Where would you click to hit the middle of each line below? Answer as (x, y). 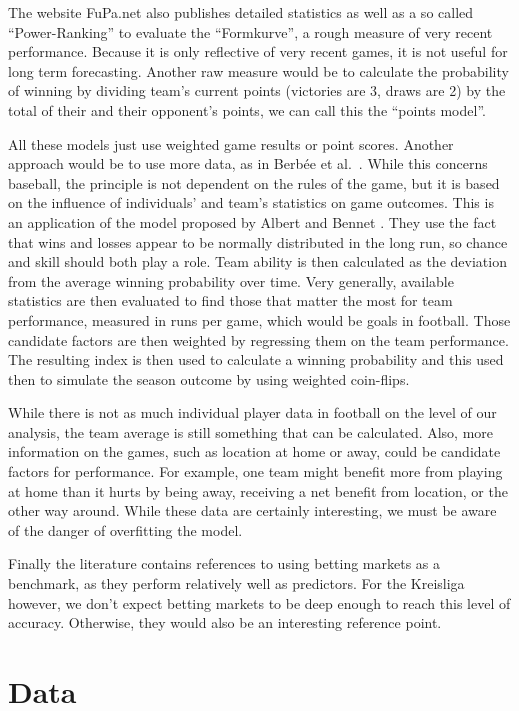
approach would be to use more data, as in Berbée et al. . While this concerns (248, 163)
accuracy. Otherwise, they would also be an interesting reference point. (225, 622)
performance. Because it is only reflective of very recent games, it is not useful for (258, 51)
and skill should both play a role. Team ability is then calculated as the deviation (257, 261)
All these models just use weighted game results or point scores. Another (231, 143)
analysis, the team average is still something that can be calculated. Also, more (251, 431)
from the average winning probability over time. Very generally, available (231, 280)
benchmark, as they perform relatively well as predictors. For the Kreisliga (236, 583)
